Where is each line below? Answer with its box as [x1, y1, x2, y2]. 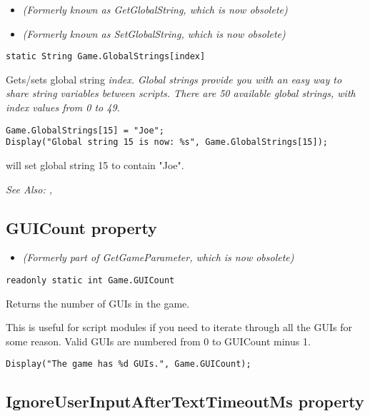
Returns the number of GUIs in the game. [6, 295, 190, 310]
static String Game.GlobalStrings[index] [6, 51, 206, 62]
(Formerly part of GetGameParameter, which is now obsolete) [22, 250, 294, 265]
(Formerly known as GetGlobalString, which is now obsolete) [22, 2, 288, 16]
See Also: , [6, 181, 52, 196]
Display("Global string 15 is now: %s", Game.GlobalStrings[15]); [6, 137, 329, 148]
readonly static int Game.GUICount [6, 275, 175, 285]
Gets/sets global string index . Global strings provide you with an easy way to [6, 71, 342, 86]
